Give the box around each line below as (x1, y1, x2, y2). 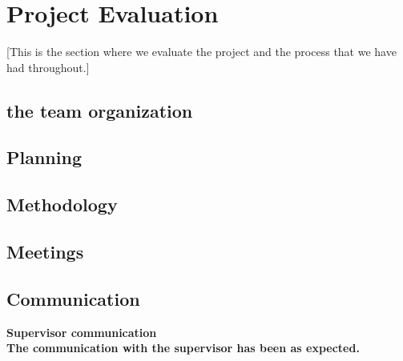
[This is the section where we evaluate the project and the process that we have (6, 43, 397, 60)
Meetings (6, 239, 84, 264)
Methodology (6, 192, 118, 217)
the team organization (6, 98, 193, 122)
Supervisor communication (6, 323, 157, 340)
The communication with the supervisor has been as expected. (6, 339, 360, 356)
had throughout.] (6, 58, 90, 75)
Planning (6, 145, 82, 170)
